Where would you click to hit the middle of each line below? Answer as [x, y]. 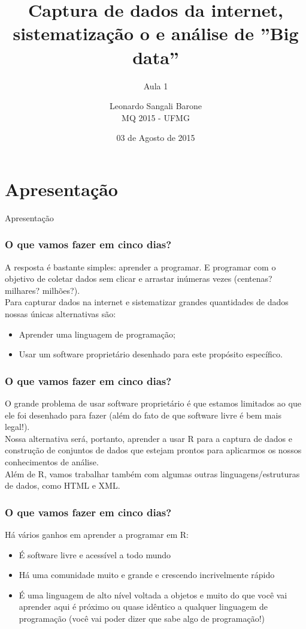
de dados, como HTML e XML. [63, 485]
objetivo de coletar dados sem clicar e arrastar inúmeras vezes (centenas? [139, 279]
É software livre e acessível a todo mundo [95, 554]
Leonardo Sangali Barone [156, 106]
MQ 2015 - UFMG [156, 117]
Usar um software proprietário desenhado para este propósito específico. [151, 354]
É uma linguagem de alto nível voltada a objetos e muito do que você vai [153, 595]
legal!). [17, 427]
